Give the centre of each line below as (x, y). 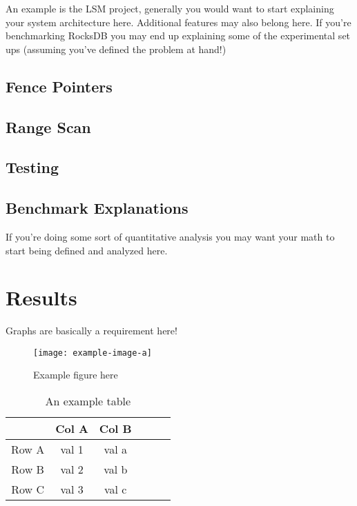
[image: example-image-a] (93, 353)
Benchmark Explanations (97, 208)
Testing (32, 167)
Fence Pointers (59, 86)
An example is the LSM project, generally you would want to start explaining (170, 8)
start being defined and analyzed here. (87, 250)
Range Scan (48, 126)
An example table (88, 401)
